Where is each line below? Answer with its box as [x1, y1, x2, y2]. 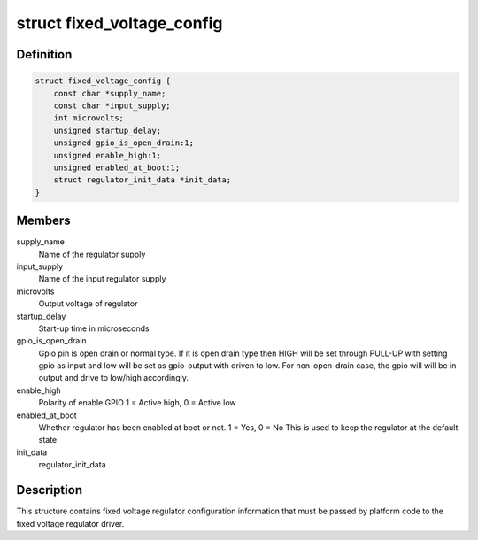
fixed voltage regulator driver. [16, 518, 125, 528]
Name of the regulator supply [38, 249, 146, 259]
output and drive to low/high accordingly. [38, 373, 189, 383]
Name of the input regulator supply [38, 274, 166, 284]
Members [16, 213, 71, 228]
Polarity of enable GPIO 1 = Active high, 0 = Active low [38, 397, 236, 408]
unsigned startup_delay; [53, 125, 162, 135]
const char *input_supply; [53, 100, 172, 111]
